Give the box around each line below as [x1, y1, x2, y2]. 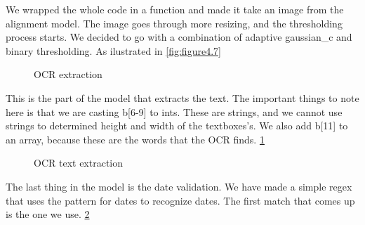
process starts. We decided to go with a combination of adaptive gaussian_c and [6, 30, 352, 44]
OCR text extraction [34, 155, 124, 170]
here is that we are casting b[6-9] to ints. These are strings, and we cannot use [6, 104, 343, 119]
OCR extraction [34, 67, 102, 82]
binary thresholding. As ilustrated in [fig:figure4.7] [6, 43, 221, 58]
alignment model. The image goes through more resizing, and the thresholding [6, 15, 343, 30]
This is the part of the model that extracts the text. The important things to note [6, 90, 359, 105]
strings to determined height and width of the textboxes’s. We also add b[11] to [6, 118, 348, 133]
